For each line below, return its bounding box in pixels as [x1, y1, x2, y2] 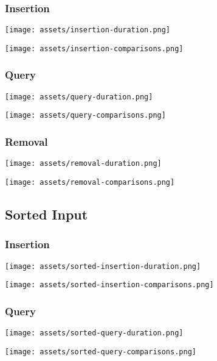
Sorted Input [5, 204, 88, 223]
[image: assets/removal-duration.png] [5, 159, 162, 168]
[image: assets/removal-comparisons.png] [5, 177, 175, 187]
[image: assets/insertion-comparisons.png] [5, 44, 184, 53]
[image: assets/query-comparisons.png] [5, 111, 166, 120]
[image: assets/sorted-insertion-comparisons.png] [5, 281, 214, 290]
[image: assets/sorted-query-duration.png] [5, 329, 184, 338]
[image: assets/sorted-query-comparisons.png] [5, 347, 196, 356]
